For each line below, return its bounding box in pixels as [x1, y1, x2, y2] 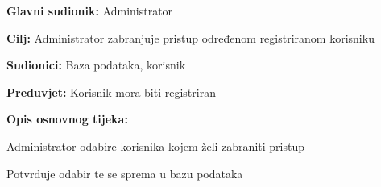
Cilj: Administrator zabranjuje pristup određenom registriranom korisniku [6, 29, 375, 46]
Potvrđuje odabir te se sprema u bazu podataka [6, 164, 243, 181]
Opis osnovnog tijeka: [6, 110, 128, 127]
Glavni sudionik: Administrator [6, 2, 173, 19]
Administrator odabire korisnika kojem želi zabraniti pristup [6, 137, 304, 154]
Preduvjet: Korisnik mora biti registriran [6, 83, 216, 100]
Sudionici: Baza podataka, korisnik [6, 56, 186, 73]
